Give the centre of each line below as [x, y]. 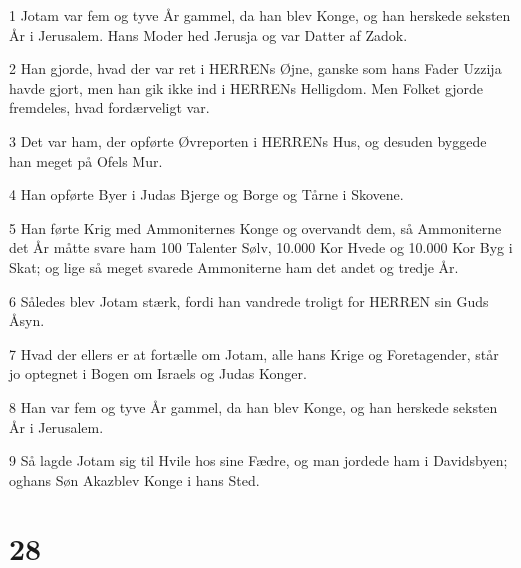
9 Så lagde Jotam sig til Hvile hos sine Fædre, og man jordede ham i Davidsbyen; [258, 460]
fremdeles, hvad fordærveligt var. [109, 107]
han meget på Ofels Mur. [86, 160]
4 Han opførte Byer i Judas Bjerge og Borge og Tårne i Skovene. [206, 194]
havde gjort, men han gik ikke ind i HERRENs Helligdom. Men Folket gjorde [246, 87]
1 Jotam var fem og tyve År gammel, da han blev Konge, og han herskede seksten [260, 15]
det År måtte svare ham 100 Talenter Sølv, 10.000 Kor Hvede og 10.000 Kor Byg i [261, 247]
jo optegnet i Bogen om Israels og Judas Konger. [158, 373]
